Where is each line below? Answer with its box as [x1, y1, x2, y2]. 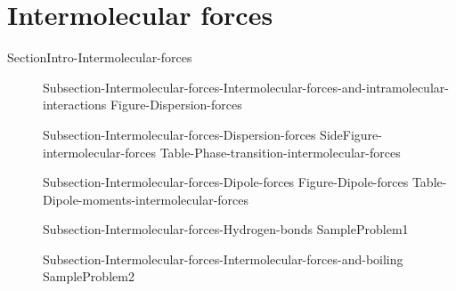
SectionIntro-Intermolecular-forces [7, 48, 192, 67]
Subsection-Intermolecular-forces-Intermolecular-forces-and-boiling [43, 249, 403, 268]
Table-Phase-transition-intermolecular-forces [159, 142, 401, 161]
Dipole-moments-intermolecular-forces [43, 190, 249, 208]
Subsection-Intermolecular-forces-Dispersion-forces [43, 125, 316, 143]
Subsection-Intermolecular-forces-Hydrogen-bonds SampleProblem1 [43, 220, 409, 238]
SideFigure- [320, 125, 382, 143]
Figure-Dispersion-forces [110, 95, 242, 114]
